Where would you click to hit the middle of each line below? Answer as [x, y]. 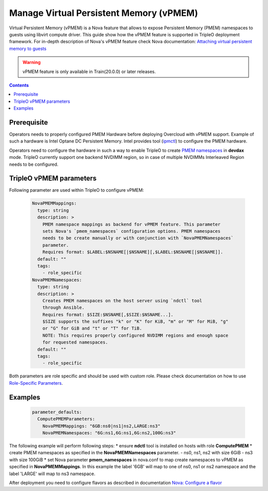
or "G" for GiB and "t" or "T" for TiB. [92, 328]
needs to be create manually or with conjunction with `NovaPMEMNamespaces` [138, 238]
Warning [32, 63]
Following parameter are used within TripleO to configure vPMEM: [76, 190]
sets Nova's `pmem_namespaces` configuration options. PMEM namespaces [132, 231]
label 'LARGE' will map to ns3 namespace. [52, 474]
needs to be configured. [34, 164]
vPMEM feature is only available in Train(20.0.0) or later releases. [89, 71]
